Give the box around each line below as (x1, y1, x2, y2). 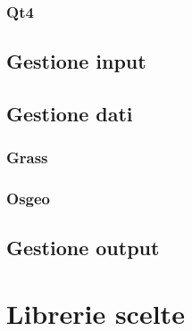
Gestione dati (6, 100, 133, 128)
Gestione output (6, 234, 160, 261)
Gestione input (6, 47, 146, 75)
